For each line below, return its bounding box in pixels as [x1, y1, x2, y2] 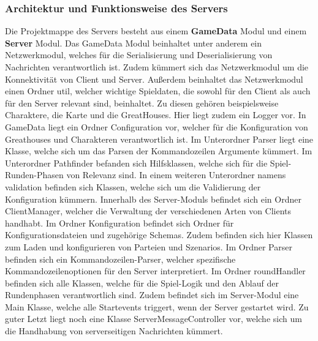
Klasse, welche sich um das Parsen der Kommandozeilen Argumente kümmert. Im [5, 144, 312, 157]
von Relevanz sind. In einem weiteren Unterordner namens [66, 168, 286, 181]
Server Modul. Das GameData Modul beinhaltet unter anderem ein [5, 36, 262, 49]
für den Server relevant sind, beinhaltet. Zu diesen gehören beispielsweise [5, 96, 279, 109]
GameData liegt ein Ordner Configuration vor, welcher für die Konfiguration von [5, 120, 308, 133]
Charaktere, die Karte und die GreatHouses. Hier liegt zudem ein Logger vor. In [5, 108, 306, 121]
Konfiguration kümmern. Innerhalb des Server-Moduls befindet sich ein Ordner [5, 192, 301, 205]
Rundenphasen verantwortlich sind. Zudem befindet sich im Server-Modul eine [5, 288, 299, 301]
